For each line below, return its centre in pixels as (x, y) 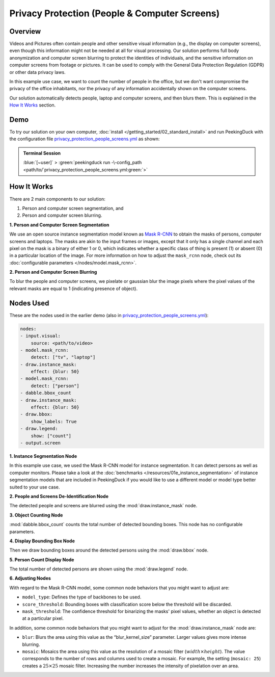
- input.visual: (40, 336)
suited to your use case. (35, 487)
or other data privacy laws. (37, 72)
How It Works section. (33, 105)
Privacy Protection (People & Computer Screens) (115, 13)
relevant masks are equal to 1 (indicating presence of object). (74, 289)
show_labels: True (54, 421)
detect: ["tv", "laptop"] (63, 357)
